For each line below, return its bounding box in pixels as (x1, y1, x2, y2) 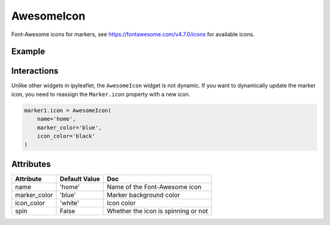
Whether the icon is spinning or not (106, 207, 208, 215)
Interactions (11, 66, 59, 76)
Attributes (11, 159, 51, 169)
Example (11, 46, 45, 57)
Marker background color (106, 190, 180, 199)
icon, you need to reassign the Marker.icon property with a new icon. (11, 90, 191, 98)
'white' (59, 199, 79, 207)
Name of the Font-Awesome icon (106, 182, 202, 191)
